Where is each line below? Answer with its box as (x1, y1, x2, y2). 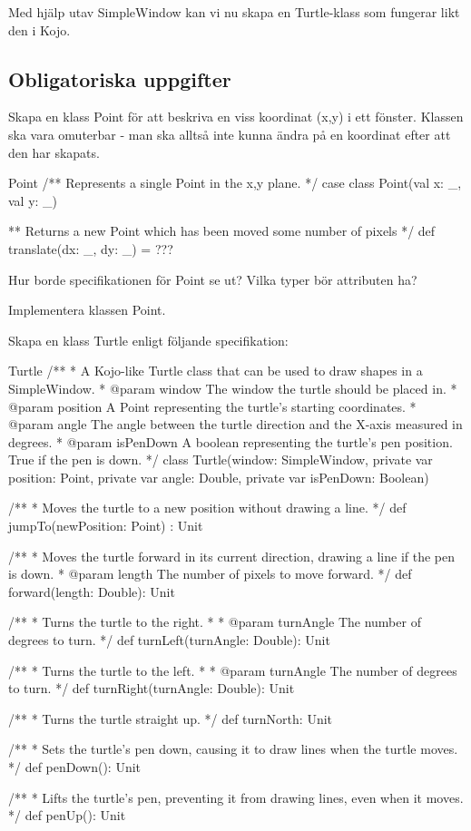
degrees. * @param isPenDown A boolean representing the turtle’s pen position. (8, 432, 453, 451)
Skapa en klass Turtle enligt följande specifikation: (8, 330, 289, 349)
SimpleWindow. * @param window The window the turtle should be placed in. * (8, 378, 457, 397)
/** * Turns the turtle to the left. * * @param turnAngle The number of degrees (8, 660, 457, 679)
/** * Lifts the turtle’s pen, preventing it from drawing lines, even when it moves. (8, 787, 464, 807)
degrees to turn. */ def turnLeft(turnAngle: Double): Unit (8, 631, 330, 650)
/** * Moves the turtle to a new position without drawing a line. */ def (8, 498, 407, 517)
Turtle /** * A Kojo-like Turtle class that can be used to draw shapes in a (8, 361, 423, 380)
